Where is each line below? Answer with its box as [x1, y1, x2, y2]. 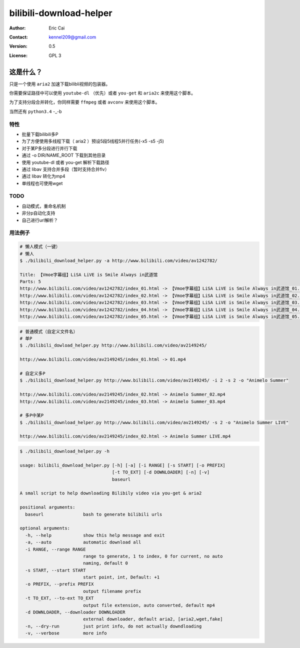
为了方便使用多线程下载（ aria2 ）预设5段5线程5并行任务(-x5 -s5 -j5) [21, 138, 164, 144]
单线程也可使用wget [21, 180, 63, 186]
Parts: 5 [19, 279, 41, 284]
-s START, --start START [25, 567, 86, 573]
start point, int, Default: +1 [82, 574, 160, 580]
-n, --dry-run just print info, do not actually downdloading [25, 623, 202, 629]
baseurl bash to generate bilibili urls [25, 511, 162, 517]
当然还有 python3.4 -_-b [9, 108, 62, 114]
